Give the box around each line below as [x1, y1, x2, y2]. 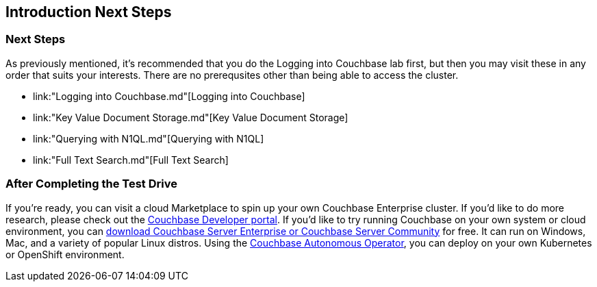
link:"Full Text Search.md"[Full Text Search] [33, 153, 229, 166]
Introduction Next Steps [5, 3, 172, 21]
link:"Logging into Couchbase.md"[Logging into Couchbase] [33, 90, 305, 102]
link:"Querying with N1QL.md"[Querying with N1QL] [33, 132, 264, 145]
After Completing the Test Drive [5, 177, 177, 191]
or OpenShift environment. [5, 248, 125, 260]
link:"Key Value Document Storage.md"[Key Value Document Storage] [33, 111, 348, 123]
